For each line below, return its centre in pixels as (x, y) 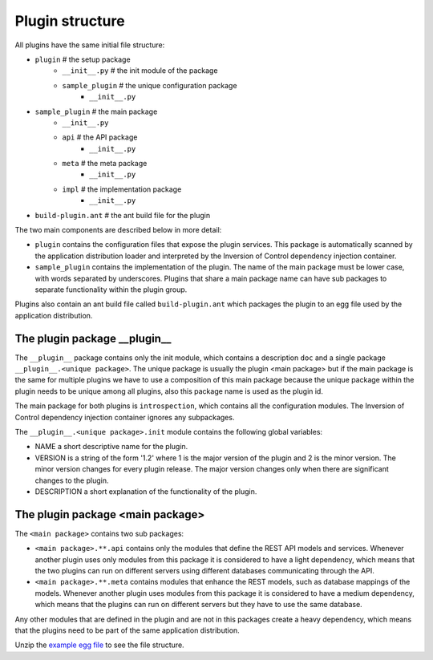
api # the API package (100, 137)
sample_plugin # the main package (96, 111)
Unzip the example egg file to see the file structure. (99, 645)
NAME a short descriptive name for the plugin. (111, 447)
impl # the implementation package (122, 189)
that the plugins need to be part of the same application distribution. (127, 630)
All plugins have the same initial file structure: (90, 45)
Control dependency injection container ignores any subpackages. (125, 417)
